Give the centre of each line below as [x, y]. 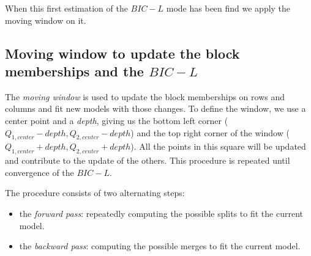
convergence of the [39, 172]
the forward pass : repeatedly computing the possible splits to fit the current [161, 213]
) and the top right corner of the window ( [210, 132]
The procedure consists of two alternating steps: [95, 193]
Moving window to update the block [122, 53]
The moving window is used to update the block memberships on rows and [145, 96]
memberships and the [74, 71]
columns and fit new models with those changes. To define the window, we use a [155, 108]
